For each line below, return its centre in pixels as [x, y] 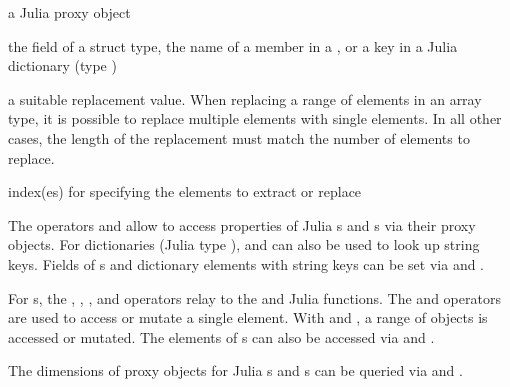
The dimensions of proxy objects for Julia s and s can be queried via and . [235, 370]
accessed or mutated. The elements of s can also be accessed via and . [221, 336]
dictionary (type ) [62, 65]
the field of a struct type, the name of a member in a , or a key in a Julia [233, 45]
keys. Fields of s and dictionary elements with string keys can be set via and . [246, 263]
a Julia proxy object [69, 12]
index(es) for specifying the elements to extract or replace [185, 191]
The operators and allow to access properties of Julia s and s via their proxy [242, 224]
